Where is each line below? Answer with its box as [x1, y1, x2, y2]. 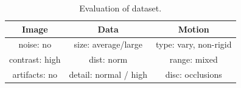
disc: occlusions [165, 68, 222, 81]
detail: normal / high [69, 68, 147, 81]
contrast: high [9, 53, 61, 66]
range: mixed [169, 53, 218, 66]
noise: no [18, 38, 52, 51]
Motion [178, 22, 209, 35]
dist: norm [89, 53, 128, 66]
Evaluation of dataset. [79, 2, 162, 14]
